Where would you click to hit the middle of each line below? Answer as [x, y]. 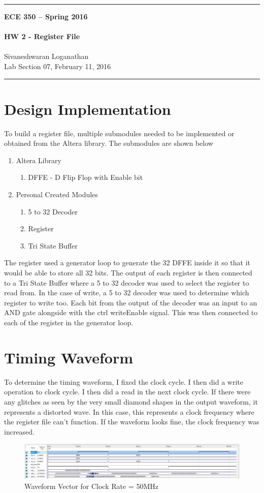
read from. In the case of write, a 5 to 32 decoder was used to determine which [127, 292]
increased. [20, 431]
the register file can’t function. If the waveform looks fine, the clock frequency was [132, 422]
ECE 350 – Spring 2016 [46, 16]
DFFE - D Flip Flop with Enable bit [86, 177]
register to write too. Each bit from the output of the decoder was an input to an [131, 302]
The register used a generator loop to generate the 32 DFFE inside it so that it [127, 263]
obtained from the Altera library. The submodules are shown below [109, 143]
